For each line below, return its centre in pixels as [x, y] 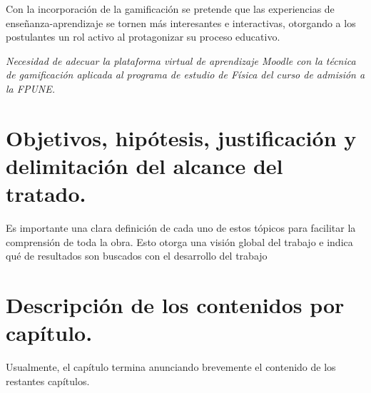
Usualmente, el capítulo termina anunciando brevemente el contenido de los [171, 367]
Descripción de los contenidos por [175, 305]
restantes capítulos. [48, 381]
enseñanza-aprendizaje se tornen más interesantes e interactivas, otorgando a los [181, 22]
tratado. [46, 194]
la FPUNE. [30, 88]
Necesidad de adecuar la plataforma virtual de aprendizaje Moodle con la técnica [181, 60]
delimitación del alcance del [144, 165]
